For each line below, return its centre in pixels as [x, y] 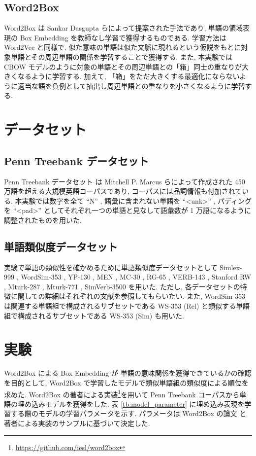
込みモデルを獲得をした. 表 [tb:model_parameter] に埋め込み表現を [138, 403]
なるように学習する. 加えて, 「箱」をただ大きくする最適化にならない [128, 76]
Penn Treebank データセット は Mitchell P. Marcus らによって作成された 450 [125, 181]
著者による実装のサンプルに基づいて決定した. [77, 423]
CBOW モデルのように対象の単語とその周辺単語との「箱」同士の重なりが [123, 66]
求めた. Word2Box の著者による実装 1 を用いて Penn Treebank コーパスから [122, 393]
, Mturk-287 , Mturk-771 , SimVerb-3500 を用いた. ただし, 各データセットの [122, 286]
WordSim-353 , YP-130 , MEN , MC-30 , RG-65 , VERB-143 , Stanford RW [136, 277]
